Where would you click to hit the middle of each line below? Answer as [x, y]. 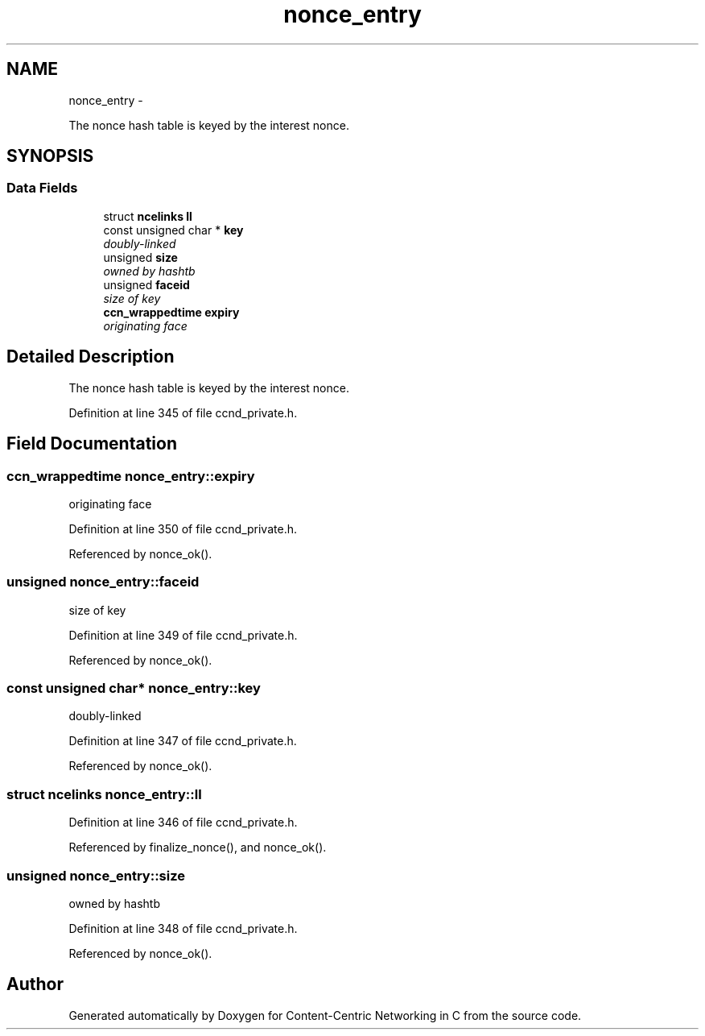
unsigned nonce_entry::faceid [103, 582]
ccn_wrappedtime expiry [171, 312]
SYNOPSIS [50, 156]
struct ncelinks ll [148, 216]
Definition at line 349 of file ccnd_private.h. [183, 635]
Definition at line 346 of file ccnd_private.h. [183, 823]
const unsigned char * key [173, 230]
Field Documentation [92, 444]
